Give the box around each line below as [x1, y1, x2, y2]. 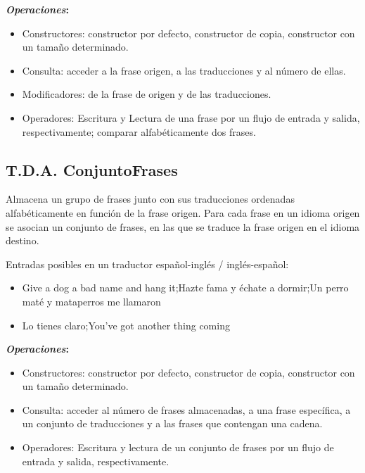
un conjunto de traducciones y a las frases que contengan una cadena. [22, 416, 323, 431]
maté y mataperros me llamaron [22, 294, 161, 308]
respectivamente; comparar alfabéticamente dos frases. [22, 124, 256, 139]
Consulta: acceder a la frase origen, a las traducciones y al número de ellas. [22, 63, 346, 77]
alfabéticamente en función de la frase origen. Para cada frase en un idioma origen [6, 205, 360, 220]
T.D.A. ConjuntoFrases [6, 158, 178, 180]
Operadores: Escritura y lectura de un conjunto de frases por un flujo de [22, 440, 334, 455]
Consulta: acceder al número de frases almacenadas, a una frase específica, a [22, 402, 351, 417]
